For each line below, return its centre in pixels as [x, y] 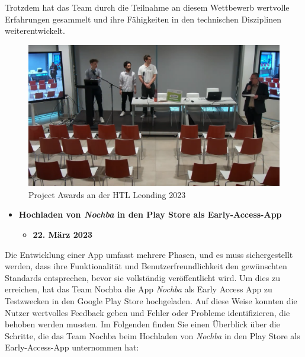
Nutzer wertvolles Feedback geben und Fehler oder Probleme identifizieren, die [147, 312]
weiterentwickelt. [35, 31]
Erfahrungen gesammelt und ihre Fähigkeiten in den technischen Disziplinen [143, 19]
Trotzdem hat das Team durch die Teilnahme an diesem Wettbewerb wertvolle [147, 7]
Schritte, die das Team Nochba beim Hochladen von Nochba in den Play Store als [152, 335]
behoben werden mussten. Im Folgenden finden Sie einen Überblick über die [142, 324]
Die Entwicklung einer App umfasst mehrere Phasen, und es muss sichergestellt [149, 254]
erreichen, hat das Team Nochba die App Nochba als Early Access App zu [139, 289]
